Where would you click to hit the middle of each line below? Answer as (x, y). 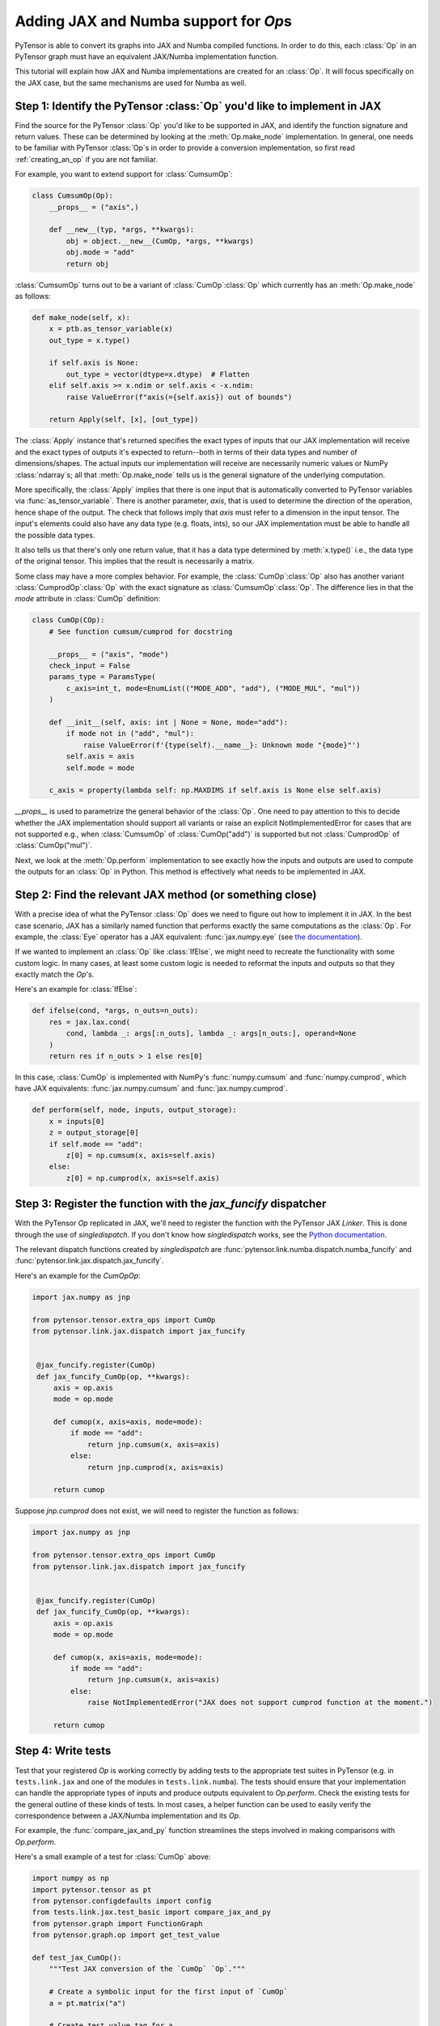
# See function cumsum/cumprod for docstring (141, 631)
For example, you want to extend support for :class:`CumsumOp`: (124, 174)
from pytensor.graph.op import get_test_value (126, 1935)
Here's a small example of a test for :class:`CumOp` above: (113, 1857)
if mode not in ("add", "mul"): (130, 734)
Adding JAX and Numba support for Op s (154, 21)
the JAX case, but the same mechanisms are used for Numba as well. (131, 83)
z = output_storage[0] (94, 1133)
